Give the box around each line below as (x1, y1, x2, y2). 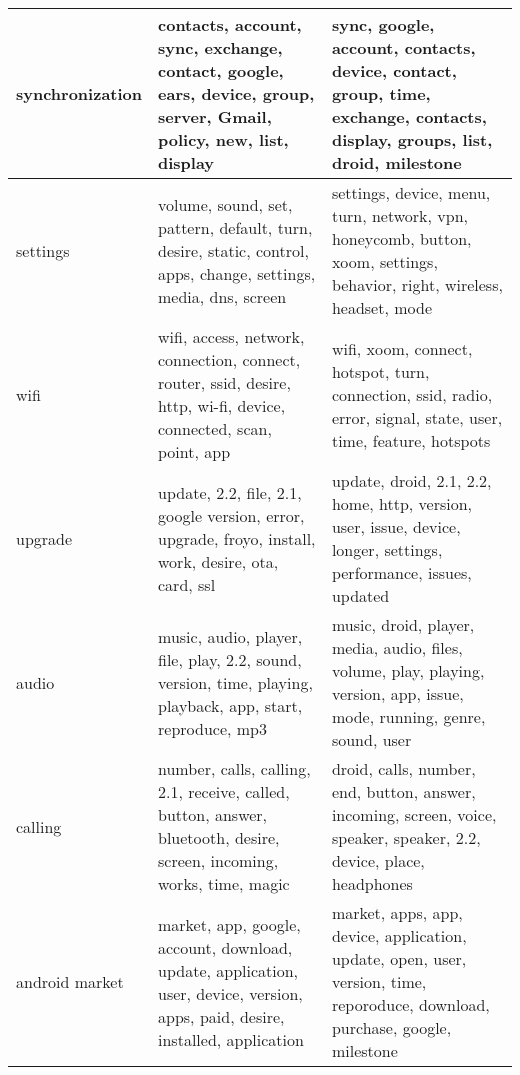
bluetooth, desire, (158, 826, 280, 849)
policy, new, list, (158, 128, 289, 151)
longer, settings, (331, 538, 443, 561)
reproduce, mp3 (158, 716, 268, 740)
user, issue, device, (331, 515, 461, 538)
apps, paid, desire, (158, 1004, 285, 1028)
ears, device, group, (158, 82, 315, 105)
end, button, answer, (331, 780, 476, 803)
